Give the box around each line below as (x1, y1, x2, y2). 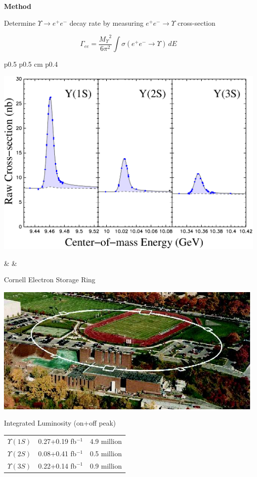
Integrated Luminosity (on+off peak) (4, 418, 116, 428)
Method (4, 1, 32, 11)
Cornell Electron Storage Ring (4, 274, 95, 285)
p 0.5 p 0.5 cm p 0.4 (4, 59, 58, 69)
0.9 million (89, 460, 122, 471)
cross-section (177, 17, 215, 28)
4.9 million (89, 435, 122, 446)
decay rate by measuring (69, 17, 144, 28)
